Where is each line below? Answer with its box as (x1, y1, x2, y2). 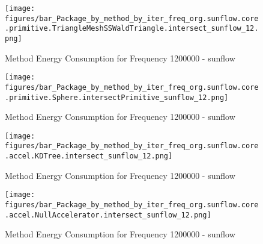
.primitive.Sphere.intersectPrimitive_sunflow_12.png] (5, 93, 229, 102)
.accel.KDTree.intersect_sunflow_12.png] (5, 152, 173, 161)
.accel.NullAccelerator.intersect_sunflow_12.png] (5, 210, 211, 219)
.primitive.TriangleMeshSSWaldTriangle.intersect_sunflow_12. (5, 24, 259, 33)
